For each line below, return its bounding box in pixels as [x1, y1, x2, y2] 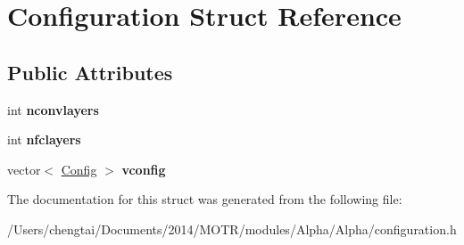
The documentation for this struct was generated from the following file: [7, 190, 402, 208]
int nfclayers [7, 130, 81, 149]
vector [7, 159, 41, 178]
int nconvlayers [7, 100, 99, 118]
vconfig [121, 159, 166, 178]
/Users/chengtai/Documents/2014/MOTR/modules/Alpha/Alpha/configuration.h [7, 219, 457, 238]
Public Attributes [7, 58, 173, 86]
